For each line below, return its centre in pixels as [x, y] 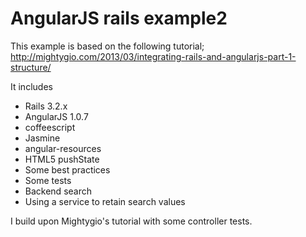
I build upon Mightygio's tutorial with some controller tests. [131, 221]
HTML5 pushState [62, 159]
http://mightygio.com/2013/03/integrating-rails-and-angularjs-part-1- [153, 56]
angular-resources [63, 148]
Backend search [58, 191]
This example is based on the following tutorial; [107, 46]
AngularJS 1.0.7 [56, 116]
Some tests [48, 180]
